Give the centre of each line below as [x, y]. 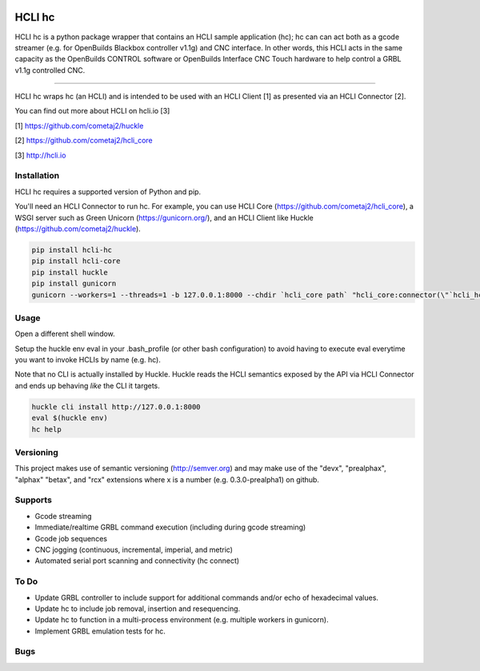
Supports [33, 500]
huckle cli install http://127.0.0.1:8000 [116, 407]
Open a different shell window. [65, 334]
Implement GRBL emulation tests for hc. [100, 631]
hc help [46, 429]
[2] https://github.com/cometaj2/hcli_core [84, 141]
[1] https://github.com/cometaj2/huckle [79, 126]
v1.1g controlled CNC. [50, 70]
